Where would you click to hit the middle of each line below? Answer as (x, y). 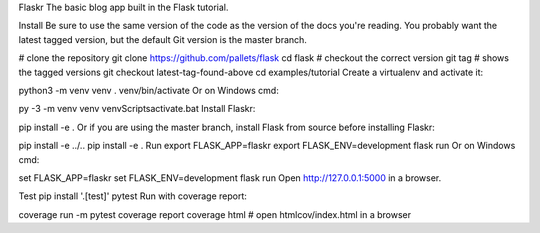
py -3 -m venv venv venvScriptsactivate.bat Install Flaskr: (137, 109)
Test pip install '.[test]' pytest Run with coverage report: (132, 196)
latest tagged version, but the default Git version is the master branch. (162, 39)
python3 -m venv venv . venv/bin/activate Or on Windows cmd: (148, 90)
